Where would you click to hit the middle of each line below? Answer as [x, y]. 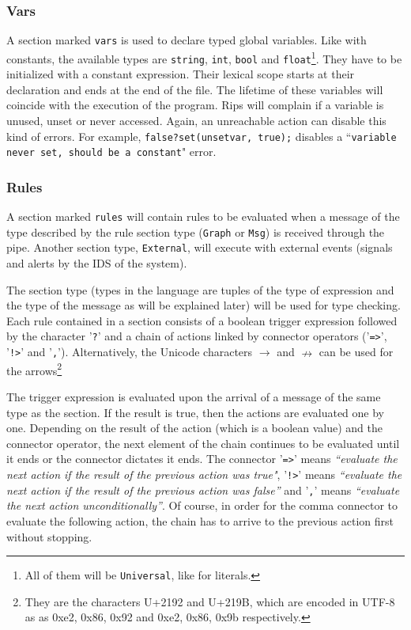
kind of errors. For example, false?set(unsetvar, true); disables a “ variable [202, 136]
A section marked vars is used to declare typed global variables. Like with [187, 40]
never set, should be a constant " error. [111, 152]
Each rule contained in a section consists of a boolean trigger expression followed [202, 320]
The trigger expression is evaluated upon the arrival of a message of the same [194, 397]
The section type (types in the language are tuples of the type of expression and [200, 289]
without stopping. [49, 536]
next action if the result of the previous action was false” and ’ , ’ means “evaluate [203, 490]
